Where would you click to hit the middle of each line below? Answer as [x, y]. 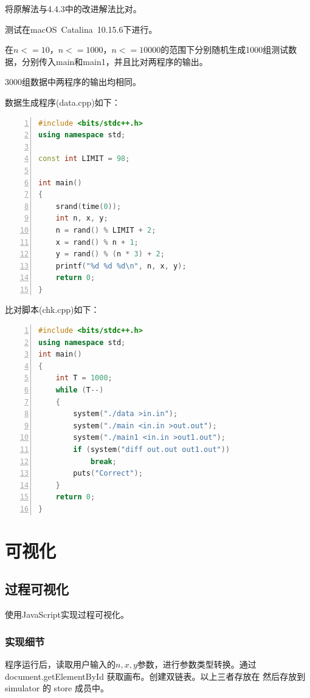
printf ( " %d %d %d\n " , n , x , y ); [121, 266]
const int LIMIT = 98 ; [84, 159]
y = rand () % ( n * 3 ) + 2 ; [110, 254]
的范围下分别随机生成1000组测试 [225, 50]
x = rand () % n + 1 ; [97, 242]
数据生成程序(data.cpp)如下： [63, 102]
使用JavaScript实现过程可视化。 [67, 614]
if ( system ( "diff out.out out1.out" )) [152, 450]
